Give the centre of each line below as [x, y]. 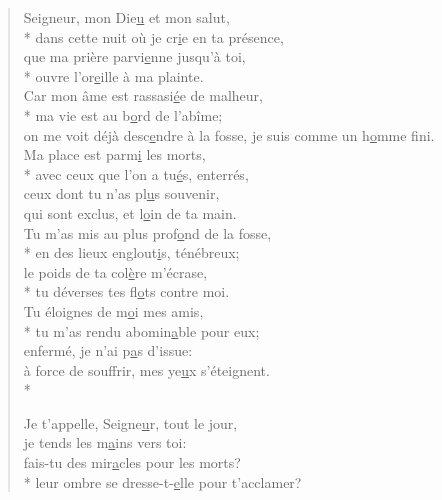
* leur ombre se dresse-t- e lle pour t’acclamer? [162, 481]
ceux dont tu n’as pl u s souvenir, [121, 193]
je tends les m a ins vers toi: [105, 442]
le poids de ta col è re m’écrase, [115, 271]
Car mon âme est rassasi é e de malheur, [143, 95]
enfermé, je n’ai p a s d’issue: [108, 350]
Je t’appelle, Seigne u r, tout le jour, [130, 422]
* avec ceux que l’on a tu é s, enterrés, [136, 173]
